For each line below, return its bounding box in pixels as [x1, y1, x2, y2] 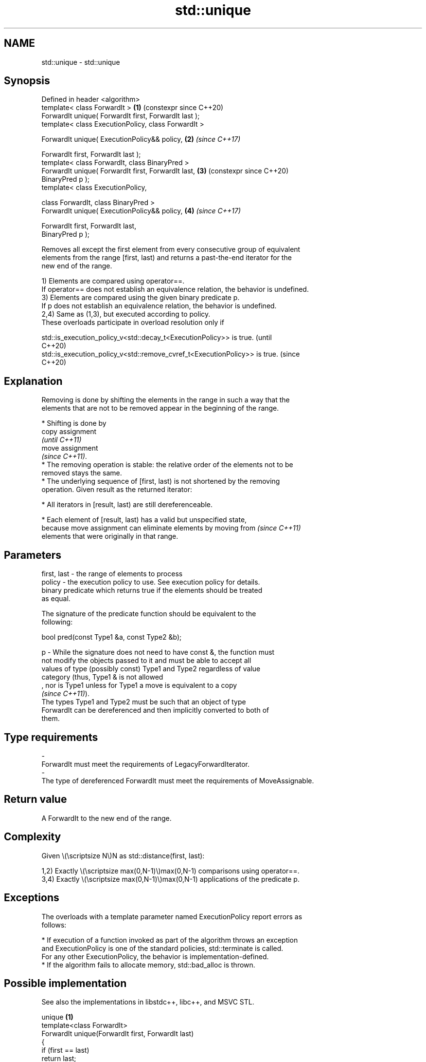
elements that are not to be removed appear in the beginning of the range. [41, 404, 279, 413]
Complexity [4, 831, 61, 843]
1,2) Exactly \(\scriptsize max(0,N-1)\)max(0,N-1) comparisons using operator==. [41, 866, 300, 875]
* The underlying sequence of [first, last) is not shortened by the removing [41, 477, 280, 486]
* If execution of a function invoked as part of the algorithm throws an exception [41, 935, 298, 944]
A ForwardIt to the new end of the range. [41, 814, 172, 822]
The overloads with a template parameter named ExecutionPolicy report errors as [41, 912, 302, 921]
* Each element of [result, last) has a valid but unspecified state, [41, 515, 247, 524]
